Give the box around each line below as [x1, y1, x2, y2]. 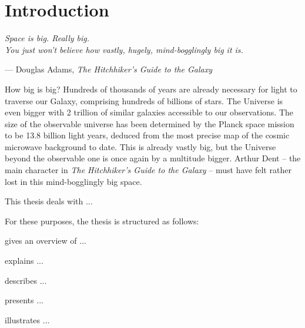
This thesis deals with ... [5, 195, 93, 207]
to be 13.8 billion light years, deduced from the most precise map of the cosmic [5, 129, 290, 141]
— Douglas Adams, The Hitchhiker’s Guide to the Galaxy [5, 63, 213, 75]
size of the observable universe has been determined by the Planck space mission [5, 117, 294, 130]
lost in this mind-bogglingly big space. [5, 175, 142, 187]
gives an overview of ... [5, 234, 86, 247]
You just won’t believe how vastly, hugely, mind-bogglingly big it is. [5, 43, 243, 55]
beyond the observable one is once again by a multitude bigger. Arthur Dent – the [5, 152, 301, 164]
